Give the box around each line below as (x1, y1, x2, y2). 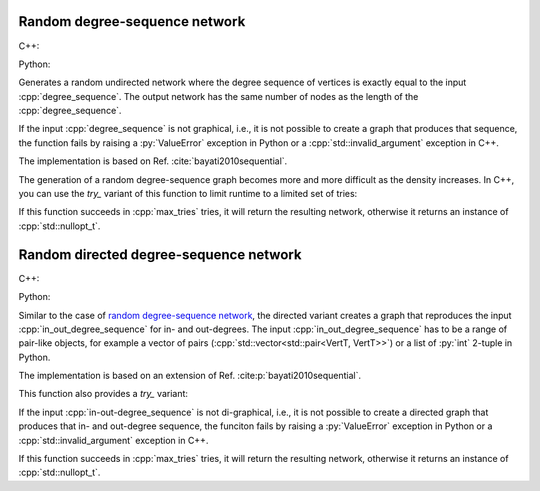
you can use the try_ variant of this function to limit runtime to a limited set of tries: (18, 188, 358, 200)
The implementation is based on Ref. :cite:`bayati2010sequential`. (18, 155, 288, 167)
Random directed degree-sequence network (18, 246, 302, 263)
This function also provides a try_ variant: (18, 388, 189, 400)
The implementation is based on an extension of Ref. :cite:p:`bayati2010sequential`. (18, 370, 362, 382)
